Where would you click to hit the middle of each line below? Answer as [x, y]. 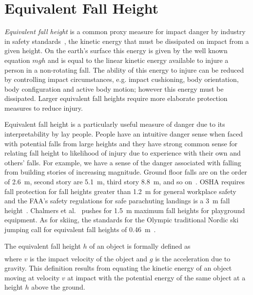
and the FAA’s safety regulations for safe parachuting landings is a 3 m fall [117, 201]
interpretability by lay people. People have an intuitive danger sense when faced [124, 134]
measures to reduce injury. [44, 108]
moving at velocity [32, 277]
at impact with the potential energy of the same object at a [156, 277]
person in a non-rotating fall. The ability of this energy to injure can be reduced [124, 69]
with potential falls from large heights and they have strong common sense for [121, 143]
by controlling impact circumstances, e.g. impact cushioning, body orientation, [122, 79]
